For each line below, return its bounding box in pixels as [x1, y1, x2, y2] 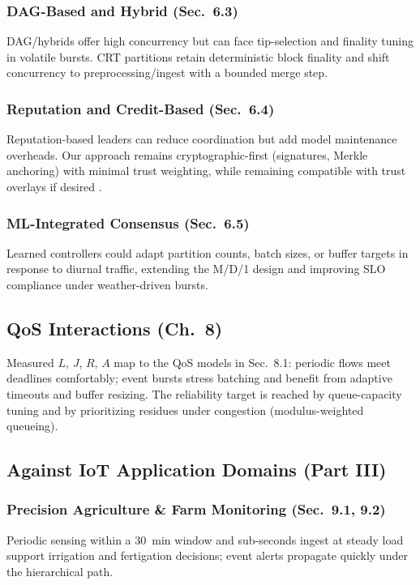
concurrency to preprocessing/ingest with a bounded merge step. [6, 64, 328, 81]
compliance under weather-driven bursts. [6, 276, 208, 292]
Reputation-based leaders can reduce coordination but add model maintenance [6, 130, 397, 147]
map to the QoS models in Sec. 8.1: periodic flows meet [114, 353, 391, 370]
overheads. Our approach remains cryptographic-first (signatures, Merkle [6, 146, 368, 163]
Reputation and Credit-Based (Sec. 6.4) [6, 98, 275, 118]
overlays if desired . [6, 178, 102, 194]
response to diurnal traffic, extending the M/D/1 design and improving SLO [6, 260, 386, 277]
